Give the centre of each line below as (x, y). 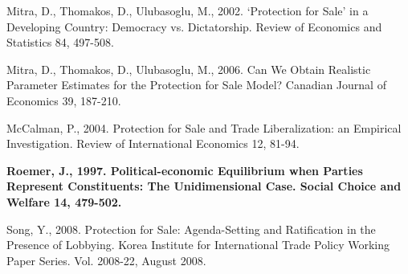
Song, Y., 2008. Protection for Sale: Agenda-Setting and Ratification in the (191, 229)
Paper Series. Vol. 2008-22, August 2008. (106, 260)
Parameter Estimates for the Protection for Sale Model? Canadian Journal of (196, 85)
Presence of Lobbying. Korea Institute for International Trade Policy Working (198, 245)
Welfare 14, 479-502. (64, 201)
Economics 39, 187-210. (64, 100)
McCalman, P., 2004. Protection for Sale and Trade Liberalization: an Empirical (204, 127)
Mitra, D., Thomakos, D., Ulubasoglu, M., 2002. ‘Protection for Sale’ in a (188, 10)
